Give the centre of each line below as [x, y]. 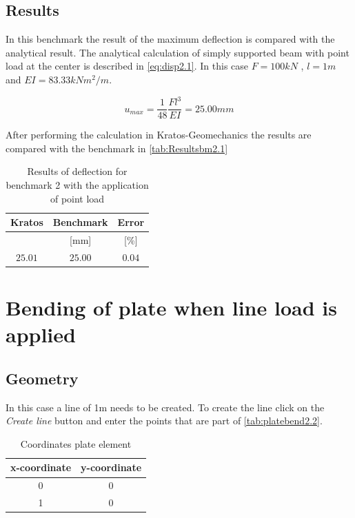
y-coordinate [111, 467]
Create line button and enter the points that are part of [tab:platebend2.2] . [164, 421]
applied [41, 334]
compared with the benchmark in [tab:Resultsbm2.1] [117, 148]
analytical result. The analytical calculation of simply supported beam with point [177, 52]
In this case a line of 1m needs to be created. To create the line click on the [165, 407]
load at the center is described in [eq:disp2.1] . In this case [127, 66]
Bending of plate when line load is [171, 308]
